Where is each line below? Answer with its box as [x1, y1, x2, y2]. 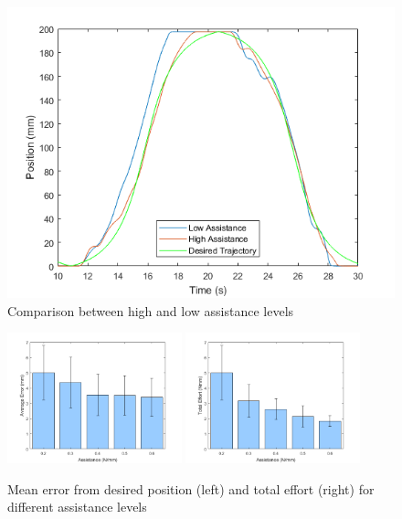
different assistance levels [7, 497, 147, 516]
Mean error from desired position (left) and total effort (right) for [7, 479, 375, 498]
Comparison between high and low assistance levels [7, 301, 294, 320]
